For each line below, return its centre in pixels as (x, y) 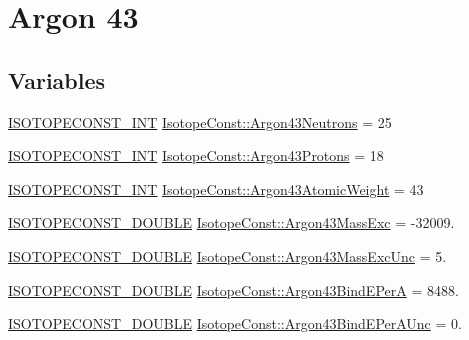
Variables (57, 79)
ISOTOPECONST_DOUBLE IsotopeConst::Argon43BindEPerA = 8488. (233, 289)
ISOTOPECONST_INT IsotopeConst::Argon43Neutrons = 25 (200, 121)
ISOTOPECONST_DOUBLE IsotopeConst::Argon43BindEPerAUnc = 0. (235, 323)
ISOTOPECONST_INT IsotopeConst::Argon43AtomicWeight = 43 (216, 188)
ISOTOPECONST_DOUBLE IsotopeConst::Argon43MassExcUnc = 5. (227, 255)
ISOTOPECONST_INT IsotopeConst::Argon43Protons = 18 (196, 155)
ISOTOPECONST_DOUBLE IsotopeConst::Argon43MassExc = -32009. (231, 222)
